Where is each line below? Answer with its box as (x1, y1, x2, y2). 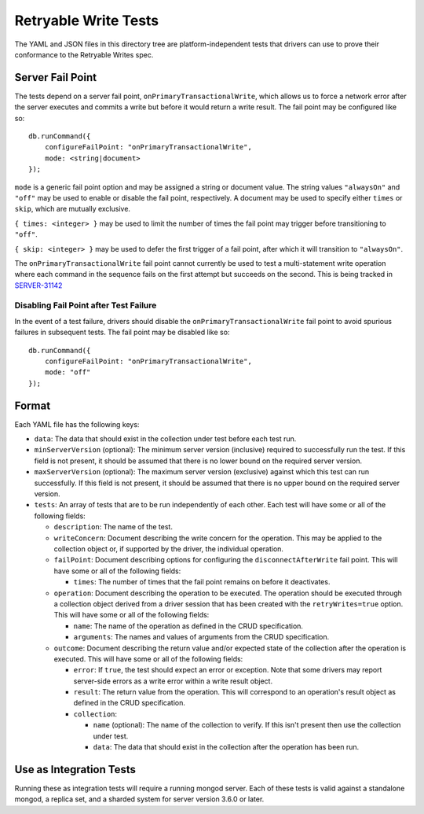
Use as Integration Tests (14, 763, 137, 776)
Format (14, 399, 51, 412)
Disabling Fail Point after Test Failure (14, 300, 157, 311)
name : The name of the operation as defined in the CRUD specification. (73, 621, 304, 631)
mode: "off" (44, 368, 91, 377)
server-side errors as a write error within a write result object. (73, 676, 273, 686)
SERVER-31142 (14, 280, 63, 290)
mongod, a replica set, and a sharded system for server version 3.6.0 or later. (14, 794, 265, 804)
